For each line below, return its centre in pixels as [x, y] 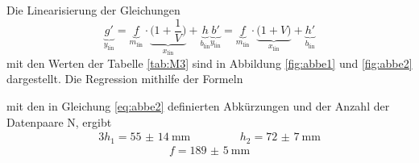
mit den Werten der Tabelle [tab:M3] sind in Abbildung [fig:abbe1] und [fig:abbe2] [209, 63]
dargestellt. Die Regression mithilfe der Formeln [125, 79]
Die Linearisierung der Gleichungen [93, 10]
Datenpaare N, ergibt [59, 121]
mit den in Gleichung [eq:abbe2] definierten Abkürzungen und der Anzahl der [198, 105]
